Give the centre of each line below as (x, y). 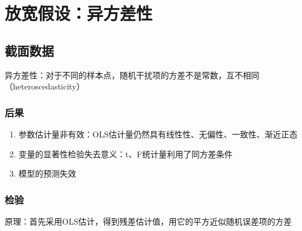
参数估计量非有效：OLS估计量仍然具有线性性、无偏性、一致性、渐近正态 (158, 134)
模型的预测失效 (47, 173)
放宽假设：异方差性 (79, 13)
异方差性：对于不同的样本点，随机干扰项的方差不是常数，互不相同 (132, 75)
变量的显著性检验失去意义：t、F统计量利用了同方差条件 (125, 154)
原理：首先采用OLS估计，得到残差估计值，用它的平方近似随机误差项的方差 (148, 221)
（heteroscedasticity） (45, 86)
